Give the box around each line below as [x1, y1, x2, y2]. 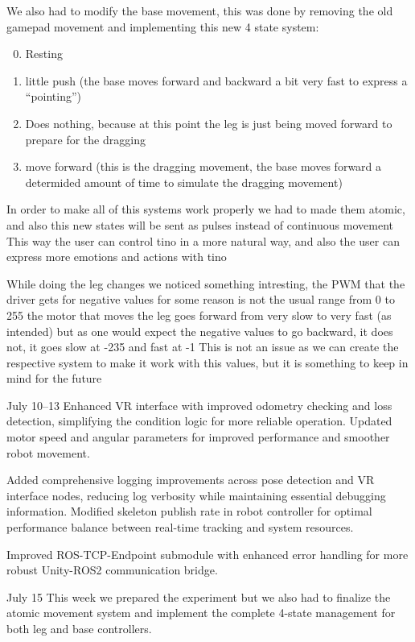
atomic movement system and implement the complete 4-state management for [6, 604, 396, 621]
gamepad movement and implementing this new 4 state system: [6, 18, 319, 35]
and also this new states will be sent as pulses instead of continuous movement [6, 216, 393, 233]
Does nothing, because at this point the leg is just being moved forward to [25, 114, 392, 131]
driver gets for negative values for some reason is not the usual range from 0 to [6, 291, 395, 308]
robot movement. [6, 444, 90, 461]
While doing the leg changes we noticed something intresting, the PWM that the [6, 275, 405, 292]
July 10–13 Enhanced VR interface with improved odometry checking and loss [6, 396, 392, 413]
